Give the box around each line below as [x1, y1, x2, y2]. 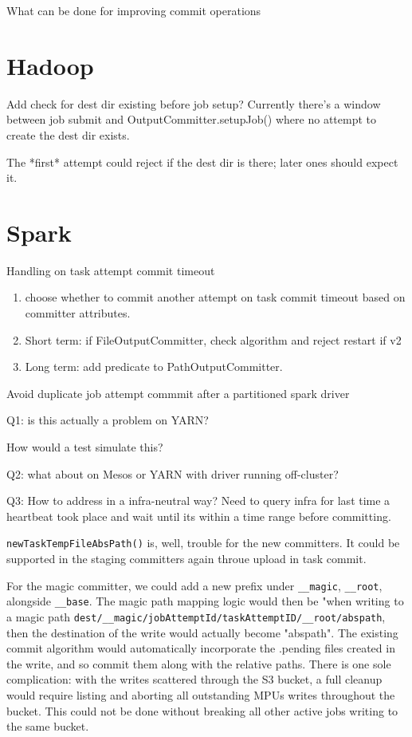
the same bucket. [6, 718, 89, 735]
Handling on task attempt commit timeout [6, 262, 215, 278]
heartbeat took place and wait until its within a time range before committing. [6, 507, 391, 524]
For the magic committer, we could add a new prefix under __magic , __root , [6, 577, 383, 593]
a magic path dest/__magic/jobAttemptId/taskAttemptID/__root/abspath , [6, 608, 386, 625]
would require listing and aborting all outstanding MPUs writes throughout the [6, 686, 395, 703]
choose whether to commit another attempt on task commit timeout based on [25, 289, 406, 305]
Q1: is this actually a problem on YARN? [6, 412, 209, 428]
